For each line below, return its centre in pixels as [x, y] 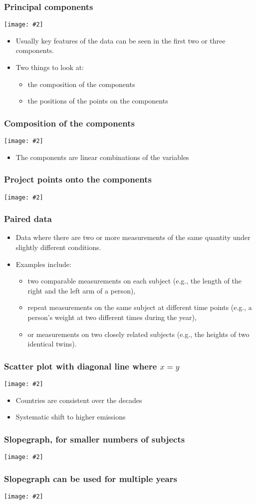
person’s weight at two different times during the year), [112, 317]
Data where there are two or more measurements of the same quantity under [133, 237]
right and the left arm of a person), [82, 290]
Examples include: [43, 264]
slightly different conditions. [58, 247]
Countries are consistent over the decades [79, 400]
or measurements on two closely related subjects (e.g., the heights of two [138, 334]
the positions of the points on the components [98, 101]
